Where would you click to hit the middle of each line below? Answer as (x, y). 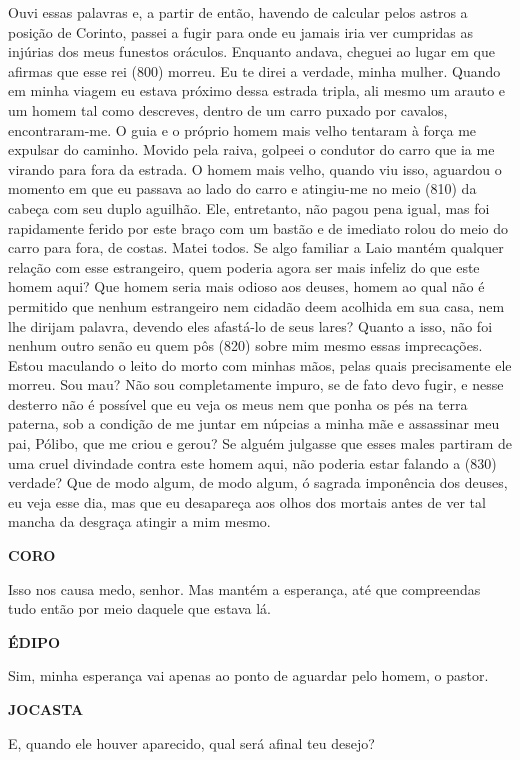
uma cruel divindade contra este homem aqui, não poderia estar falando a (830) (252, 462)
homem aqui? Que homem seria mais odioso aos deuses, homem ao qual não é (246, 286)
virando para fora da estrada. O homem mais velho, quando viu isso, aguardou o (255, 168)
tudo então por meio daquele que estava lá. (139, 608)
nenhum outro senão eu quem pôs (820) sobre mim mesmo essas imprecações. (245, 345)
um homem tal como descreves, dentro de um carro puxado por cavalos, (228, 109)
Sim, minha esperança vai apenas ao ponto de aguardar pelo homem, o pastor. (248, 675)
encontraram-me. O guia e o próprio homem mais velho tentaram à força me (242, 129)
